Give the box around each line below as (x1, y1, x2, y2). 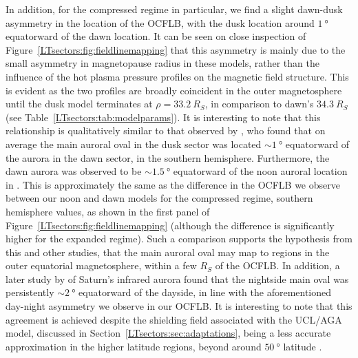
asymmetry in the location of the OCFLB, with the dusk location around (6, 15, 315, 30)
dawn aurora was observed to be (6, 164, 142, 178)
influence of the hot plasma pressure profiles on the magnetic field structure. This (6, 69, 349, 83)
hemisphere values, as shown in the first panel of (6, 204, 210, 218)
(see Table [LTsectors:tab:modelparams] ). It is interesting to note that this (6, 109, 321, 124)
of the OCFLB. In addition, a (215, 258, 340, 273)
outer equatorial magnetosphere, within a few (6, 258, 197, 273)
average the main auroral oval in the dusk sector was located (6, 136, 262, 151)
